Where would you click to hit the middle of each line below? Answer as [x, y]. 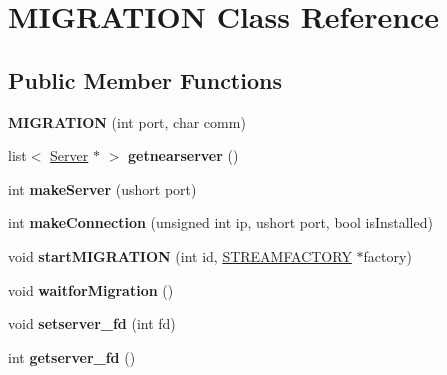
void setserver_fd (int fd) [92, 323]
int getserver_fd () [72, 356]
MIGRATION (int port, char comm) [127, 121]
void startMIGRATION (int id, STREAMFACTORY [180, 255]
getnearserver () [183, 155]
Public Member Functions [145, 79]
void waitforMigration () [91, 289]
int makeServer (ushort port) [102, 188]
